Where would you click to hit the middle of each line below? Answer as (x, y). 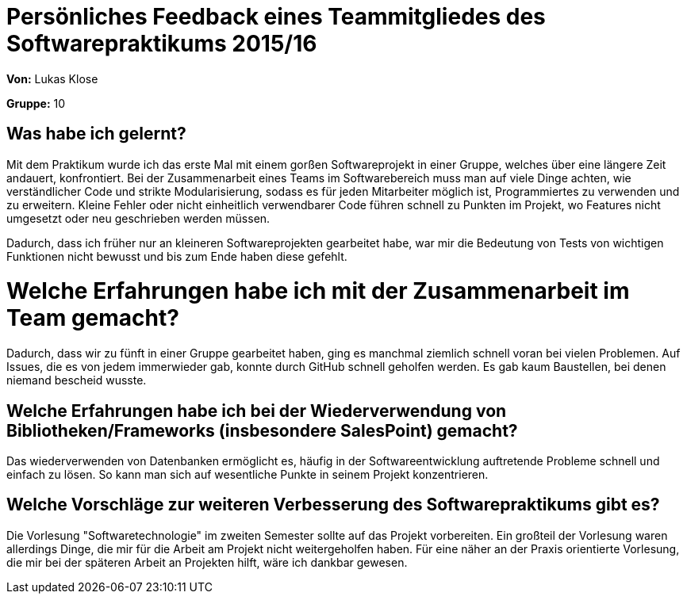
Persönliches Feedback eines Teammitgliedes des (276, 17)
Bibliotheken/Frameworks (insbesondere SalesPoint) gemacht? (262, 430)
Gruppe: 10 (36, 103)
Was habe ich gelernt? (96, 134)
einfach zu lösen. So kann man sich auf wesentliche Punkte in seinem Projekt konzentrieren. (248, 474)
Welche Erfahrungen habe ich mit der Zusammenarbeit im (318, 291)
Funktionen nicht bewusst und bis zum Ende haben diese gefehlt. (177, 256)
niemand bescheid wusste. (77, 380)
